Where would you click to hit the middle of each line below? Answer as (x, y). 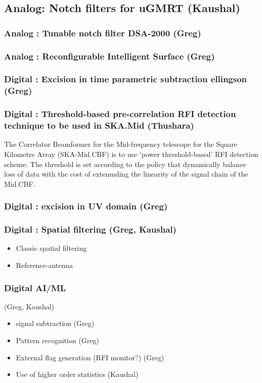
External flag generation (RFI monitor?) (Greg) (90, 357)
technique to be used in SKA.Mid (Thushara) (99, 125)
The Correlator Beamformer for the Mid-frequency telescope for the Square (121, 144)
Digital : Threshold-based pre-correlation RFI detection (120, 114)
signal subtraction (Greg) (55, 323)
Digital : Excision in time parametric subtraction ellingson (126, 79)
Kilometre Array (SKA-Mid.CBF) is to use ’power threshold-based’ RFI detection (131, 154)
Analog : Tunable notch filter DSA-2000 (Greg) (103, 33)
